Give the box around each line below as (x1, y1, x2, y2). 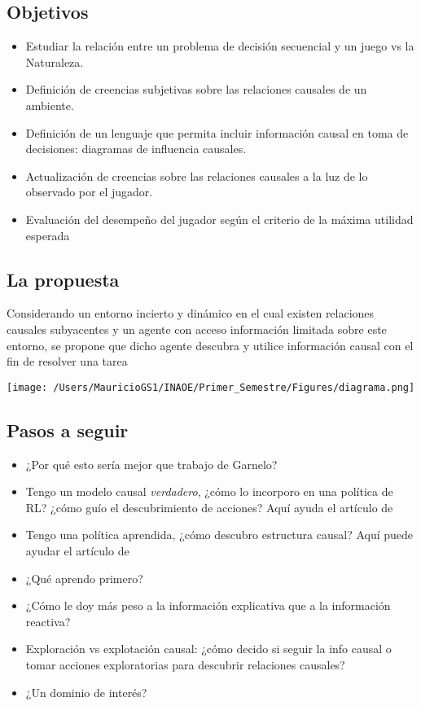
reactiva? (25, 612, 71, 629)
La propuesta (7, 266, 120, 292)
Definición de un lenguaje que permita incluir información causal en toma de (25, 124, 409, 141)
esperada (25, 226, 70, 243)
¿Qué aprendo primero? (25, 569, 143, 586)
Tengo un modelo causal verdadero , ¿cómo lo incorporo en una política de (25, 483, 393, 500)
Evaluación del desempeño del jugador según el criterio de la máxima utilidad (25, 210, 414, 227)
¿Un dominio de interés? (25, 683, 147, 700)
